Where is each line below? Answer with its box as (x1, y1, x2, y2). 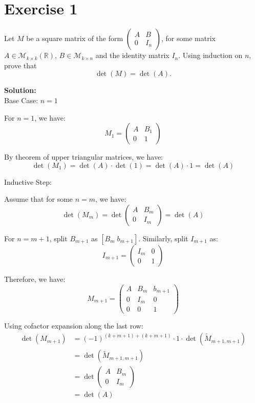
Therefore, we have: (4, 273, 66, 284)
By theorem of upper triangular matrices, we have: (4, 151, 163, 162)
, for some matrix (161, 33, 216, 44)
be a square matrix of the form (26, 33, 123, 44)
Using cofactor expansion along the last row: (4, 320, 143, 331)
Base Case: (4, 94, 38, 105)
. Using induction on (178, 50, 243, 61)
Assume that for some (4, 194, 73, 204)
